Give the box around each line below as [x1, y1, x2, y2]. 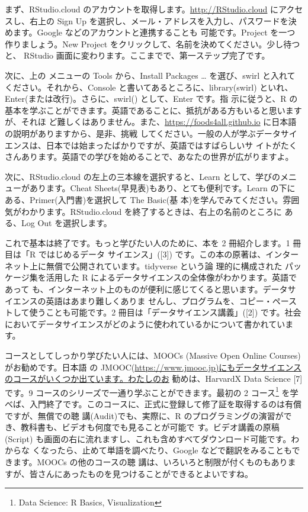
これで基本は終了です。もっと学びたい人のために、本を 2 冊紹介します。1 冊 [5, 236, 301, 249]
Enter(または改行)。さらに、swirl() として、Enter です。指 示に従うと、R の [5, 92, 298, 105]
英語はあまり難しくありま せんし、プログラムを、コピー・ [46, 294, 272, 307]
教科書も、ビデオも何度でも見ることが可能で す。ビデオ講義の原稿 [21, 421, 280, 433]
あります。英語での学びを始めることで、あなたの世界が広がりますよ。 [21, 150, 294, 163]
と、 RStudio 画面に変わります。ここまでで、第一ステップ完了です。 [5, 49, 270, 62]
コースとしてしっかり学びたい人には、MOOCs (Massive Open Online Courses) [5, 349, 301, 362]
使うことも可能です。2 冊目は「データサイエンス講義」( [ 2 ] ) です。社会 [29, 306, 301, 318]
